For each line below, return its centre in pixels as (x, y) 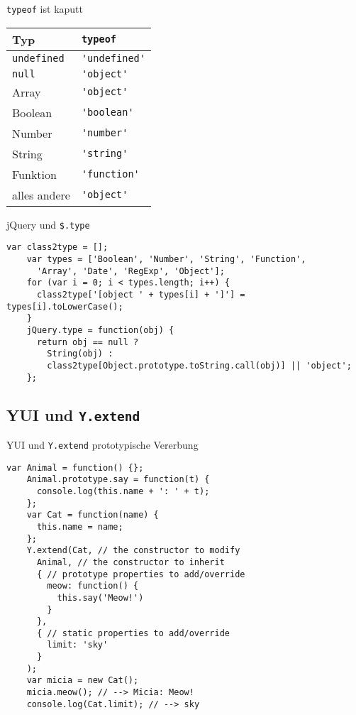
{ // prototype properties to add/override (141, 574)
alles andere (41, 195)
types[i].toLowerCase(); (65, 306)
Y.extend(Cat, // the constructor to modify (133, 551)
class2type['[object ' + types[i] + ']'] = (141, 294)
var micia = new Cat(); (83, 681)
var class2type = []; (57, 247)
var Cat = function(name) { (93, 515)
